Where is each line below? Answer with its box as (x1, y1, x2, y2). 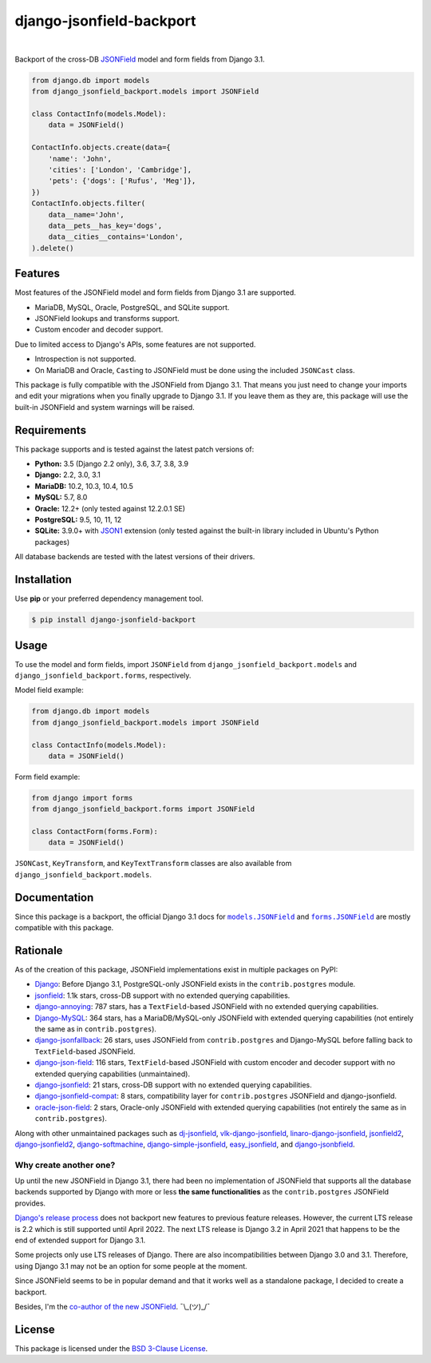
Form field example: (14, 772, 81, 781)
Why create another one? (14, 1159, 116, 1170)
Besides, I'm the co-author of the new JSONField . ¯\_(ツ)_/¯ (14, 1301, 211, 1311)
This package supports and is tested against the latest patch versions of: (14, 444, 255, 454)
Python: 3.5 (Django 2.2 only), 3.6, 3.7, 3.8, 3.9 (34, 459, 189, 469)
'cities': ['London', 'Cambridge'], (48, 165, 192, 175)
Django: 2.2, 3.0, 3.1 (34, 470, 101, 479)
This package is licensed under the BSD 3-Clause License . (14, 1343, 208, 1353)
